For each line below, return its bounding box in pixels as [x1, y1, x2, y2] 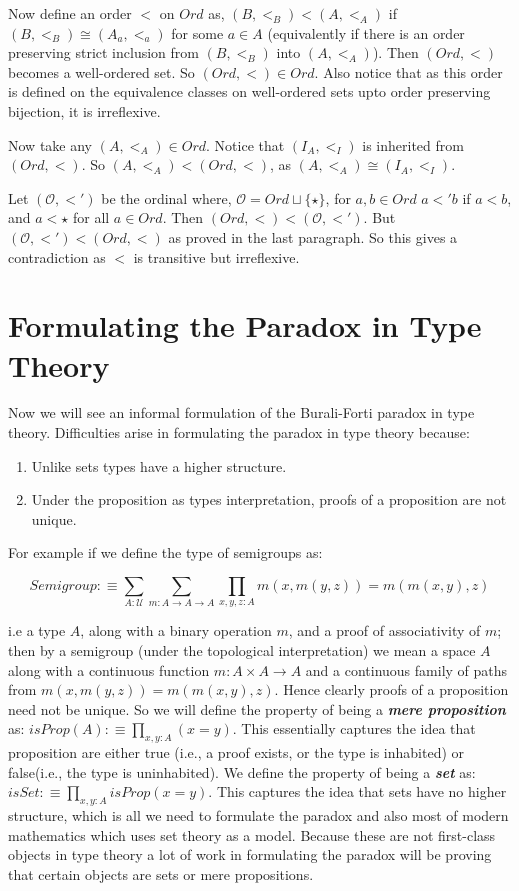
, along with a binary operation [80, 620, 272, 641]
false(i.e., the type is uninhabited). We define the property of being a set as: [8, 761, 476, 782]
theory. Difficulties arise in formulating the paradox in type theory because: [8, 422, 470, 443]
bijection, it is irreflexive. [8, 100, 161, 121]
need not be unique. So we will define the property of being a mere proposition [8, 698, 506, 719]
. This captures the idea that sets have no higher [208, 781, 507, 802]
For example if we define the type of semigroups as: [8, 542, 323, 563]
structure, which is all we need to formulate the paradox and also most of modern [8, 805, 509, 826]
